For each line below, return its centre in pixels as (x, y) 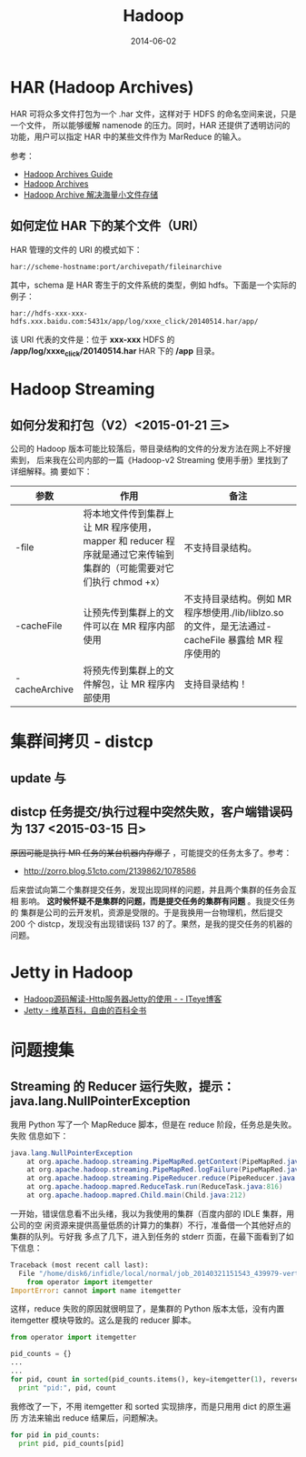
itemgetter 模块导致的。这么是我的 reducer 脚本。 (103, 1321)
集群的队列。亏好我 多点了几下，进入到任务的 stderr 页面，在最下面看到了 (148, 1236)
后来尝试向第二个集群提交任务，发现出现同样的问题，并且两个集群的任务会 (149, 889)
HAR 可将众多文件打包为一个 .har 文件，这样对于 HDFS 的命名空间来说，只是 (153, 114)
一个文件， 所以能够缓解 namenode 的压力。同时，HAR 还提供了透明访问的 (150, 125)
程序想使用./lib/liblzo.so (234, 613)
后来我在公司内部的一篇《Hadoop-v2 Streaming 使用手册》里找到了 (163, 460)
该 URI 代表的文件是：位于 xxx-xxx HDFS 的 (93, 339)
